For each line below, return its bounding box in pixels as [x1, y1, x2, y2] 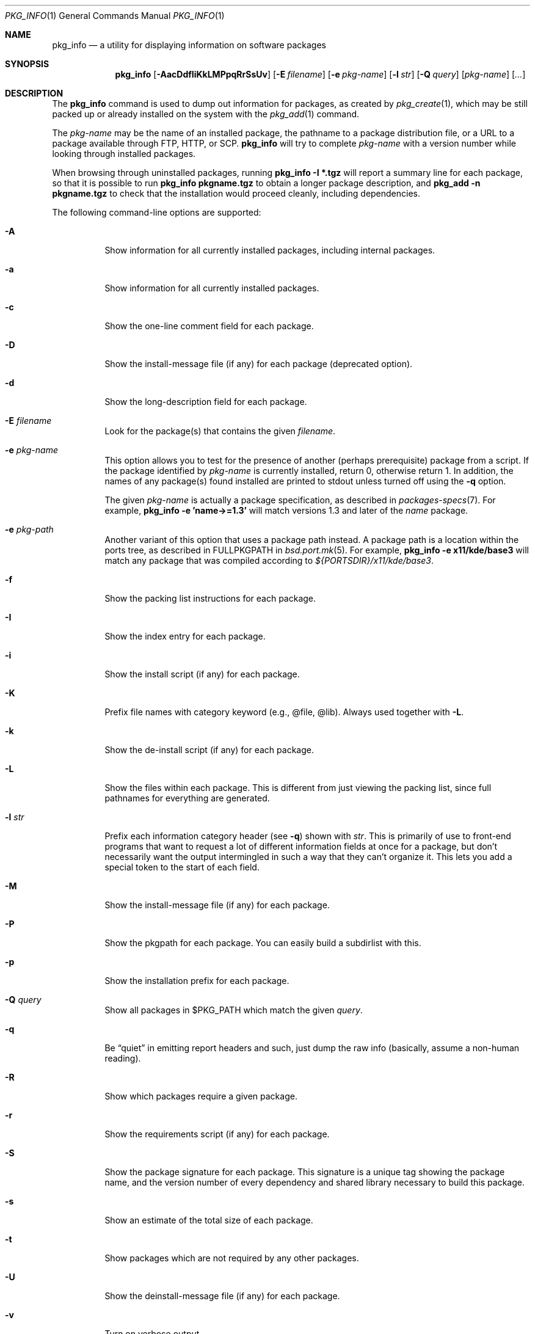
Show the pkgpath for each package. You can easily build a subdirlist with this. [104, 938, 421, 948]
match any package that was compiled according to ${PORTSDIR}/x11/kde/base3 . [104, 555, 434, 566]
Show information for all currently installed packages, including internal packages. [104, 245, 435, 255]
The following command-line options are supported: [52, 207, 261, 217]
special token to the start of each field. [104, 862, 260, 872]
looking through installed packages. [52, 148, 196, 159]
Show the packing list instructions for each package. [104, 593, 316, 603]
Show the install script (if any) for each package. [104, 669, 300, 679]
